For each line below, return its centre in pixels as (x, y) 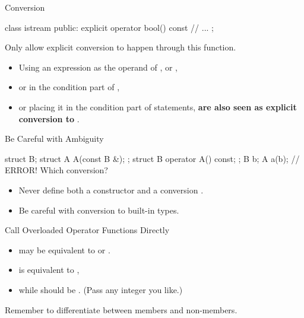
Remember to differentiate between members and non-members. (121, 309)
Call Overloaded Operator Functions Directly (87, 230)
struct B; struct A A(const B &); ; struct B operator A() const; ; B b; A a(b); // (152, 158)
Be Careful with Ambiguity (54, 139)
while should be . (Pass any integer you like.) (101, 289)
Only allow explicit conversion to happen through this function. (121, 47)
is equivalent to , (49, 270)
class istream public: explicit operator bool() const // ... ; (110, 27)
